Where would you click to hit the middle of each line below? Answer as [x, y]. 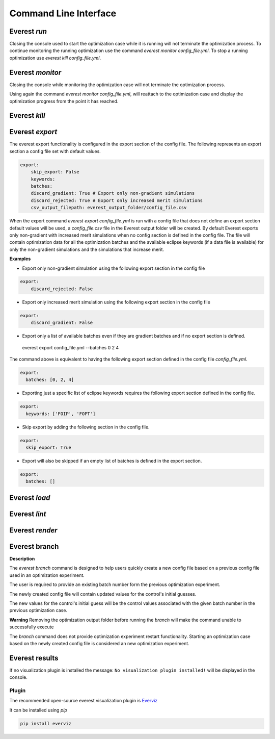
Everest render [34, 530]
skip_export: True [48, 448]
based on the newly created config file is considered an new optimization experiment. [99, 643]
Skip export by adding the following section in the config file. [86, 427]
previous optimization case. [38, 610]
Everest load [30, 498]
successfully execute [32, 627]
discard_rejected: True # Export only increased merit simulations [117, 200]
